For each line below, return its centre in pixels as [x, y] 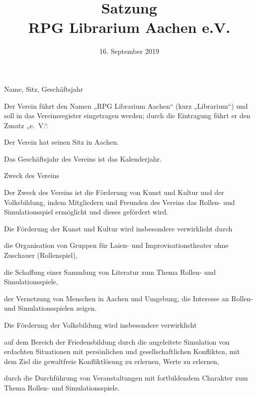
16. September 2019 [129, 51]
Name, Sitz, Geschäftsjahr [43, 89]
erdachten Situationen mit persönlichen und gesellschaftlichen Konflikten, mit [122, 351]
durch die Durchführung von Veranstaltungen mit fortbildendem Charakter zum [126, 378]
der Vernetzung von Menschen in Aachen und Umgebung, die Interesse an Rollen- [129, 298]
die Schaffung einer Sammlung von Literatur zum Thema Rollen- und [110, 272]
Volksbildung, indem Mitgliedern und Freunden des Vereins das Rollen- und [120, 202]
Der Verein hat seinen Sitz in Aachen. [61, 142]
